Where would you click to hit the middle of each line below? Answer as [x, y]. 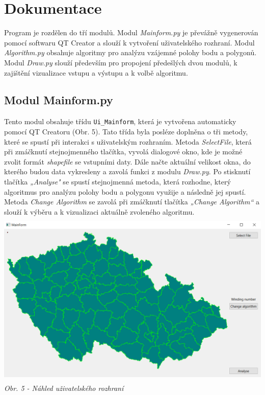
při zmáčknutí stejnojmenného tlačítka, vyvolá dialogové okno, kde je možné [123, 152]
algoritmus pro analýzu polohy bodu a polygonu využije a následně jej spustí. [125, 191]
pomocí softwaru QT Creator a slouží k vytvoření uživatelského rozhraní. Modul [129, 42]
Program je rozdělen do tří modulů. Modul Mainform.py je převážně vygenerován [131, 32]
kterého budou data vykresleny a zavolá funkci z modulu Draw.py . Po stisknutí [127, 171]
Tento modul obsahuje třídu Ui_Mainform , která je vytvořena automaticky [120, 121]
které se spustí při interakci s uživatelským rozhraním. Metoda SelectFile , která [128, 141]
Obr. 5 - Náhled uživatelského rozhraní [64, 388]
